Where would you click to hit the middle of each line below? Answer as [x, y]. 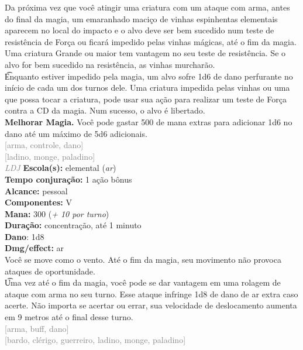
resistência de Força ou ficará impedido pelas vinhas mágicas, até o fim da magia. [151, 41]
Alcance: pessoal [36, 191]
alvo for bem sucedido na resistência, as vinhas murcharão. [110, 64]
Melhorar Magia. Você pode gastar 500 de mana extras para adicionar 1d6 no [149, 121]
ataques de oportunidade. [50, 271]
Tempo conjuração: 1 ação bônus [68, 179]
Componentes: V [38, 202]
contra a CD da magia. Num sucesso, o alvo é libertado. [105, 110]
